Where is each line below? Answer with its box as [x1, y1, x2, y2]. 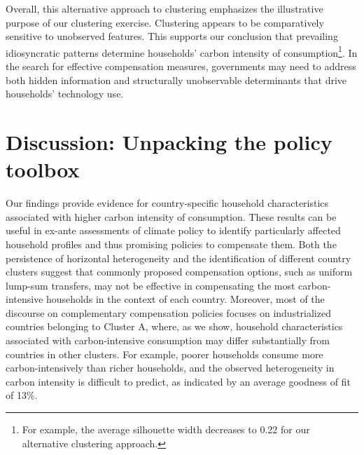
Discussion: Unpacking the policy [6, 128, 332, 156]
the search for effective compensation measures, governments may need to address [6, 59, 356, 74]
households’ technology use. [6, 86, 124, 101]
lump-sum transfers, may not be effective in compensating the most [6, 278, 295, 292]
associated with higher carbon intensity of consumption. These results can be [6, 209, 337, 224]
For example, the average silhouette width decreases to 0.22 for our [22, 422, 310, 437]
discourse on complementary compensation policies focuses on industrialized [6, 305, 331, 320]
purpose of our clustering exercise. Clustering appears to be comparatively [6, 15, 324, 29]
